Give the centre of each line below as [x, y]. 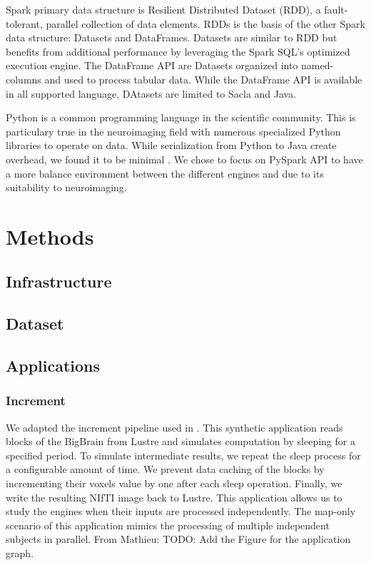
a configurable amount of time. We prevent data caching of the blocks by [165, 469]
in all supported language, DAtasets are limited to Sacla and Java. [151, 93]
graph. [20, 553]
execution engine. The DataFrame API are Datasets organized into [152, 65]
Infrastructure [59, 281]
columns [24, 79]
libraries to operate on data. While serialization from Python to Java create [171, 145]
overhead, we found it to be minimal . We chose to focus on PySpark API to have [184, 159]
